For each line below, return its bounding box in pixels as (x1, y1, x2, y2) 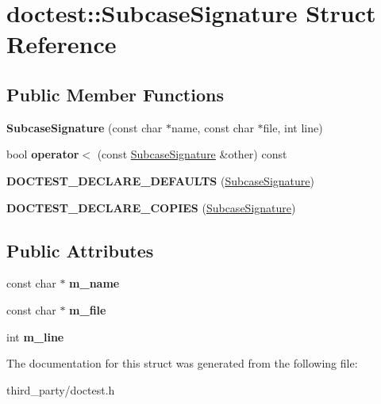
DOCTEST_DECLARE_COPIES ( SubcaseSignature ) (6, 199, 296, 215)
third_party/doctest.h (6, 381, 115, 398)
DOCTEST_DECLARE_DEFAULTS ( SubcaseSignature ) (6, 172, 314, 189)
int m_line (6, 328, 64, 345)
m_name (69, 275, 120, 292)
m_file (69, 301, 106, 318)
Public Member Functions (6, 82, 224, 106)
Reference (6, 28, 117, 60)
